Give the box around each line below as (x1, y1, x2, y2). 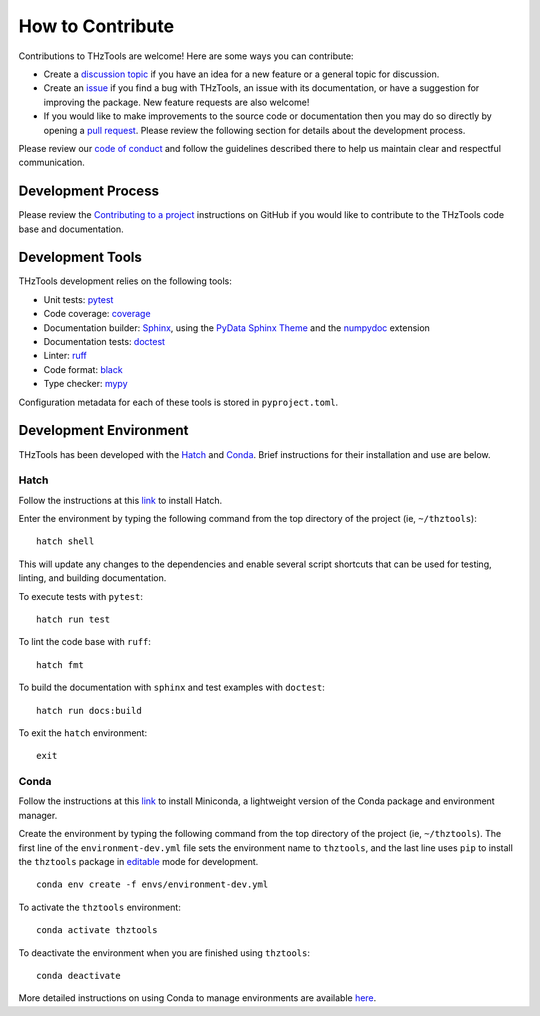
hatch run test (36, 614, 111, 625)
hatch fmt (36, 659, 84, 670)
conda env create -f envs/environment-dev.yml (36, 879, 269, 890)
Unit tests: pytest (43, 293, 114, 305)
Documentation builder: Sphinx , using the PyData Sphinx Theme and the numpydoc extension (43, 321, 430, 334)
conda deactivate (36, 970, 121, 981)
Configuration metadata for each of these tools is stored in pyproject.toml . (18, 396, 339, 408)
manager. (18, 809, 58, 821)
